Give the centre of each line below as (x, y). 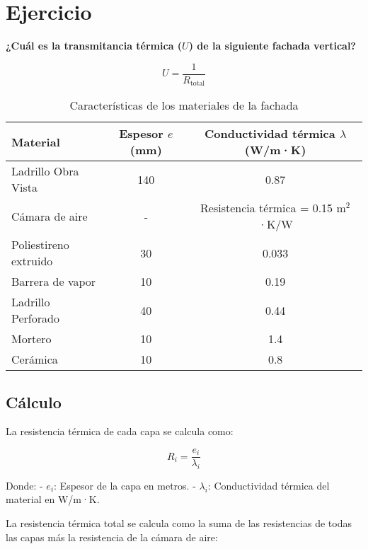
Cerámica (35, 359)
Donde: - (24, 485)
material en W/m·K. (53, 499)
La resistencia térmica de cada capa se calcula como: (120, 431)
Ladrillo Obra (45, 171)
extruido (32, 261)
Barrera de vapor (54, 282)
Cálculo (34, 401)
